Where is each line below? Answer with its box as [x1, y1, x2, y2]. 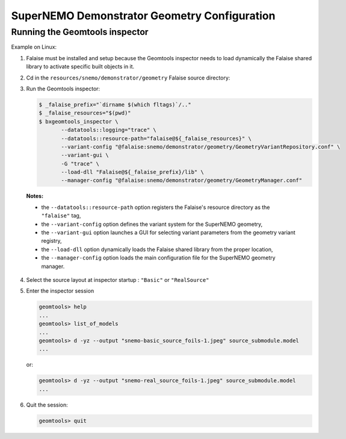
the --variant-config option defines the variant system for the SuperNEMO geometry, [41, 220, 263, 228]
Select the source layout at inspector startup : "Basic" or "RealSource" [26, 276, 209, 283]
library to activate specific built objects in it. [26, 63, 135, 70]
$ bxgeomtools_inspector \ [39, 118, 119, 125]
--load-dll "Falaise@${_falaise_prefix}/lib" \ [61, 169, 204, 176]
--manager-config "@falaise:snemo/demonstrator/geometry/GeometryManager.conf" [61, 177, 303, 184]
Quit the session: [26, 401, 69, 408]
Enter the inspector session [26, 287, 94, 294]
